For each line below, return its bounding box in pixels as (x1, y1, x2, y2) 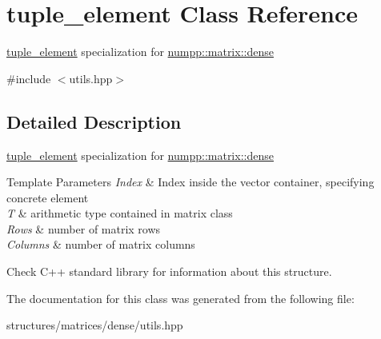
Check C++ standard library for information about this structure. (6, 263, 332, 280)
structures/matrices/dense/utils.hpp (6, 317, 183, 333)
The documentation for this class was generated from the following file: (6, 289, 355, 306)
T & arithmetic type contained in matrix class (6, 205, 233, 221)
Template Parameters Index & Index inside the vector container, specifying (6, 173, 375, 190)
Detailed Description (6, 109, 182, 134)
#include (6, 70, 51, 86)
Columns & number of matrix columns (6, 236, 195, 253)
